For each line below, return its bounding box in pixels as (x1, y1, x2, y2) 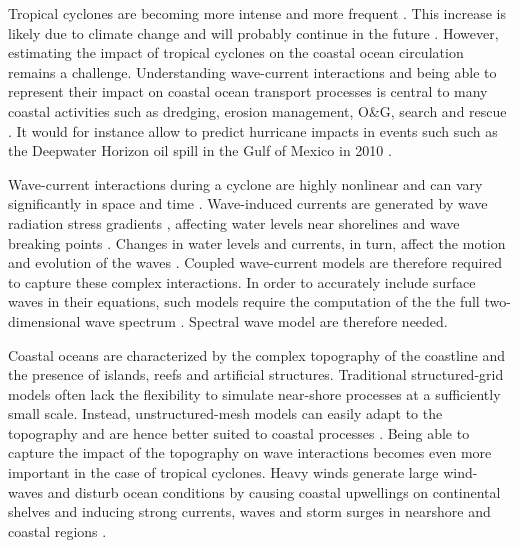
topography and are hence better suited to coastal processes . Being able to (8, 422, 470, 443)
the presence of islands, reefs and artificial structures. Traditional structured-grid (8, 364, 504, 385)
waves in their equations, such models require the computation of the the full (8, 291, 480, 312)
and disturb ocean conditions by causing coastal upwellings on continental (47, 481, 501, 502)
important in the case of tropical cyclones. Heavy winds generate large (8, 462, 439, 483)
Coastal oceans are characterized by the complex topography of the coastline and (8, 344, 505, 365)
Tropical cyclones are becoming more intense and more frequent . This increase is (8, 3, 506, 23)
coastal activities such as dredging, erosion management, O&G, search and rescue (8, 100, 507, 121)
